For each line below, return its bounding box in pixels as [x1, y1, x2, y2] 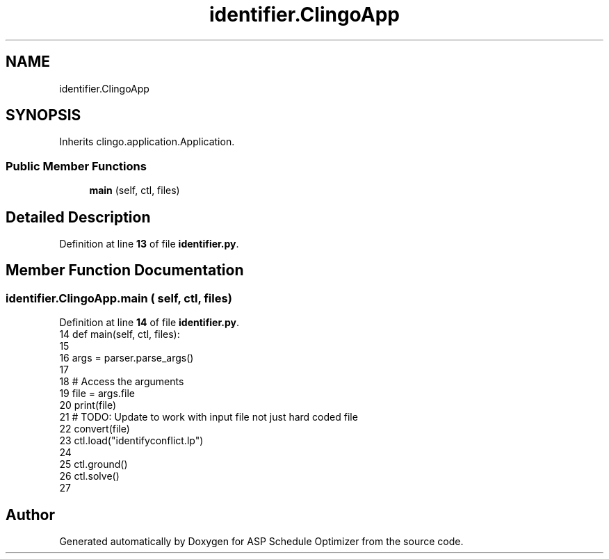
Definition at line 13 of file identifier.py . [59, 238, 239, 250]
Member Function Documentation [6, 261, 244, 279]
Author [6, 505, 55, 524]
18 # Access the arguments [59, 375, 184, 388]
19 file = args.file [59, 387, 135, 400]
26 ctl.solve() [59, 470, 120, 483]
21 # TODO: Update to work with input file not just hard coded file [59, 411, 358, 423]
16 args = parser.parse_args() [59, 352, 194, 364]
